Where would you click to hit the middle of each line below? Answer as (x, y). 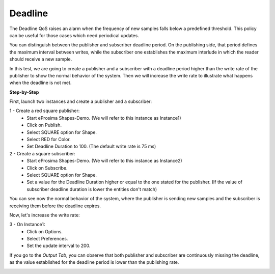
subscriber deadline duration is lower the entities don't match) (92, 189)
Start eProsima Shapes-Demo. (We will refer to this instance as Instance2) (105, 161)
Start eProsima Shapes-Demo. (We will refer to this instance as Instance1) (104, 118)
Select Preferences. (47, 239)
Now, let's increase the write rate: (45, 215)
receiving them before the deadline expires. (55, 206)
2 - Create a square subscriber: (43, 153)
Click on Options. (45, 231)
